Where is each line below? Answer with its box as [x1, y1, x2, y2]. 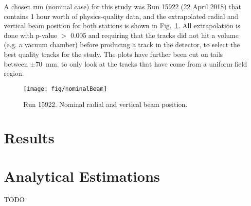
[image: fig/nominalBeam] [23, 85, 107, 92]
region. [4, 68, 24, 78]
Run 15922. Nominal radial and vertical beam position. [23, 99, 188, 109]
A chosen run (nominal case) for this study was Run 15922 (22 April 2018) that [4, 1, 241, 11]
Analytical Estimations [4, 166, 160, 186]
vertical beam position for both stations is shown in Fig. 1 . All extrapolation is [4, 20, 240, 31]
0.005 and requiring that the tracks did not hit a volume [71, 30, 239, 40]
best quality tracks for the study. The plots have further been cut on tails [4, 49, 223, 59]
